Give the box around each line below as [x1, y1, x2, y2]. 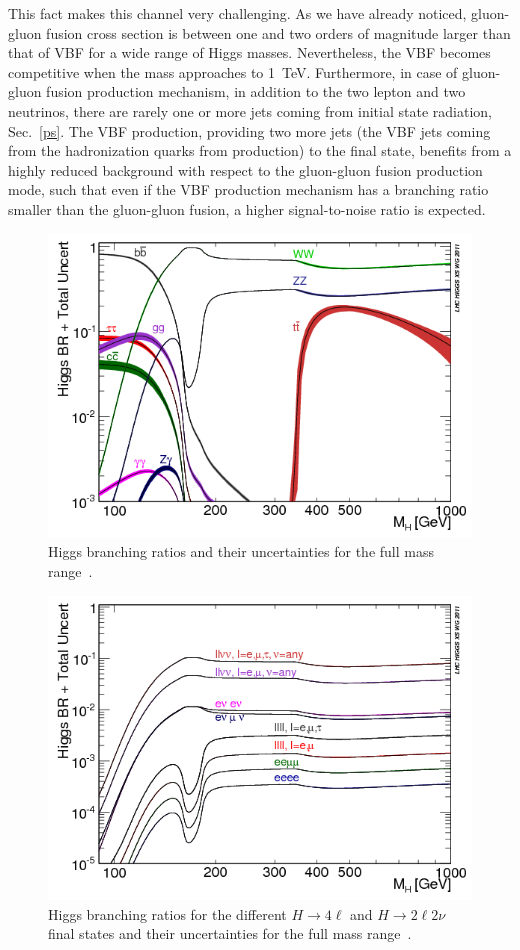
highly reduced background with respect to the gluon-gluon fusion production [8, 159, 483, 180]
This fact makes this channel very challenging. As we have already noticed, [8, 3, 467, 23]
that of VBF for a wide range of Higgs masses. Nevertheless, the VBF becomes [8, 42, 491, 63]
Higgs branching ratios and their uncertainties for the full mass [48, 541, 434, 562]
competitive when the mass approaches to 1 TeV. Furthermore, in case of [8, 61, 458, 82]
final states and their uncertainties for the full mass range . [48, 923, 412, 944]
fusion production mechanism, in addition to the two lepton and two [46, 81, 466, 102]
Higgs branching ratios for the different [48, 903, 287, 924]
